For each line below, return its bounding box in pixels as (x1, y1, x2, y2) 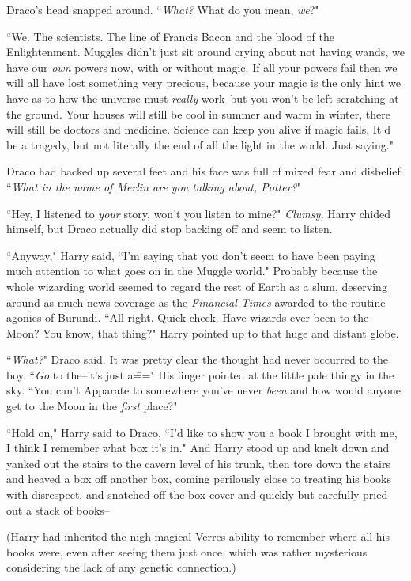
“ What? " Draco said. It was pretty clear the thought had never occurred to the (6, 351, 389, 368)
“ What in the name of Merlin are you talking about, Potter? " (6, 178, 301, 194)
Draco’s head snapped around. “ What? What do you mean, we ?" (6, 2, 319, 17)
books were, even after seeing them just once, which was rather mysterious (6, 543, 368, 560)
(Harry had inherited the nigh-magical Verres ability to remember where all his (6, 528, 390, 545)
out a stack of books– (6, 501, 110, 518)
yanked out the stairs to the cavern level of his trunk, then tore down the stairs (6, 455, 390, 471)
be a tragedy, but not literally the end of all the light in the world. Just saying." (6, 136, 394, 153)
